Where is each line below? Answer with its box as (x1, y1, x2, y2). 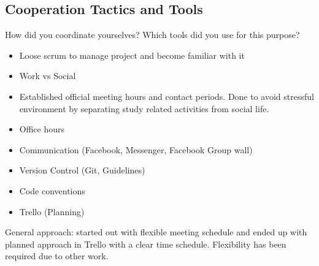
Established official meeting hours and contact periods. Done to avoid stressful (19, 89, 314, 102)
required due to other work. (5, 249, 109, 262)
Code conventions (19, 184, 85, 197)
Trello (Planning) (19, 205, 85, 218)
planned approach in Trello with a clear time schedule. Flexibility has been (5, 237, 286, 250)
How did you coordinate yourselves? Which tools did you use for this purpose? (5, 28, 300, 41)
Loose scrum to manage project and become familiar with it (19, 48, 245, 61)
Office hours (19, 123, 65, 135)
